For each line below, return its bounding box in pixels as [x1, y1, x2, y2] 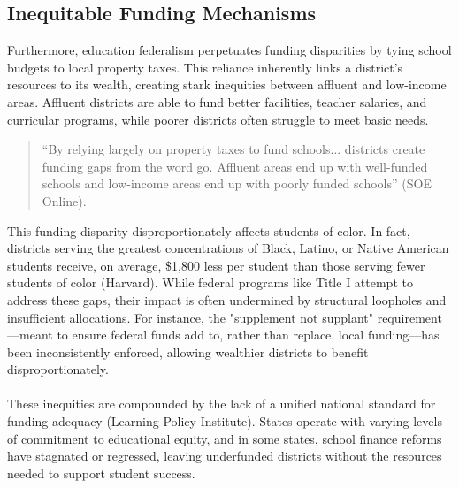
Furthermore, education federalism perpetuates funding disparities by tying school [7, 41, 452, 59]
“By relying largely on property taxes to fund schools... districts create [42, 140, 425, 158]
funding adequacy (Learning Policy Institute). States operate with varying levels [7, 412, 442, 431]
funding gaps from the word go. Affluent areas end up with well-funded [42, 156, 428, 175]
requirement [377, 308, 442, 326]
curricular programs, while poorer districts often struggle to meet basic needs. [7, 110, 429, 128]
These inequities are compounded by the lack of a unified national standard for [7, 394, 436, 413]
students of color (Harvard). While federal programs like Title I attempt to [7, 273, 413, 292]
